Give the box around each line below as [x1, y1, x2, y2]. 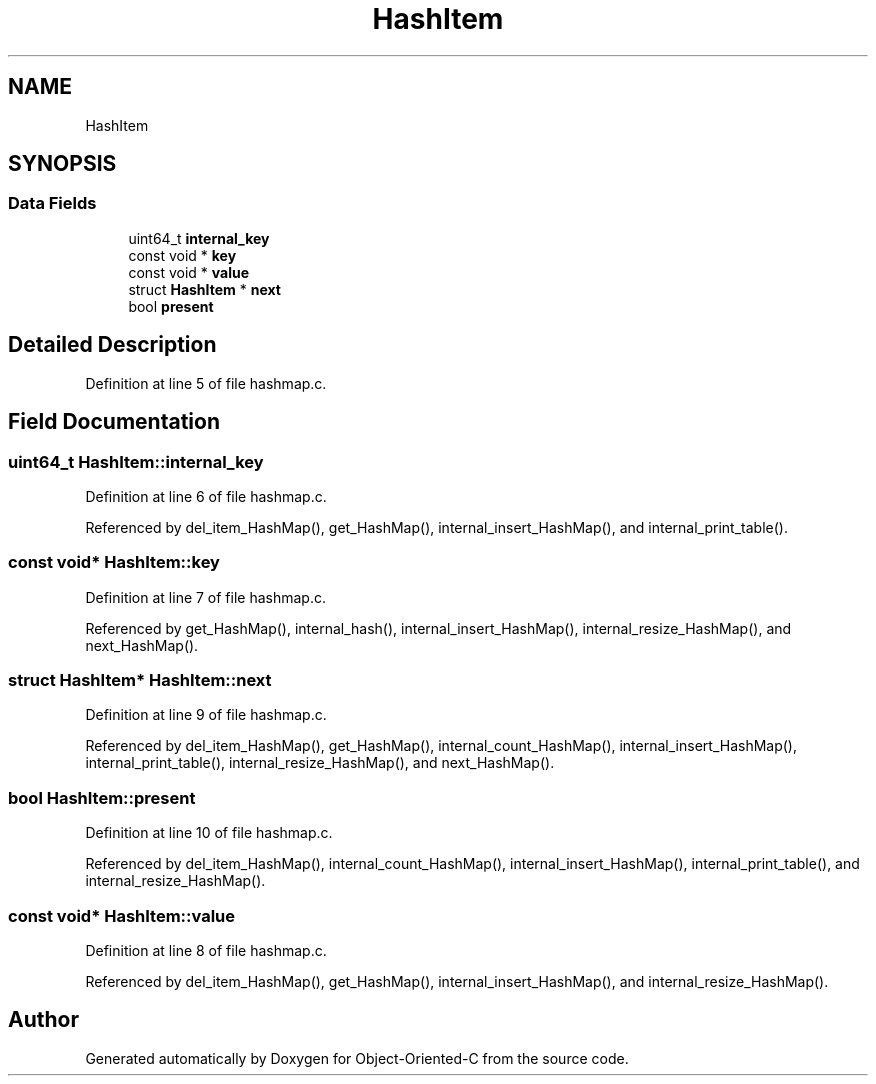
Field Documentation [8, 409, 220, 435]
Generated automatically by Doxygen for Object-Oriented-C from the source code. [85, 1049, 629, 1067]
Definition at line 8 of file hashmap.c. [85, 941, 327, 959]
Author [8, 1007, 79, 1033]
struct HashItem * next [128, 280, 281, 298]
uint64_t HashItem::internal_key [8, 451, 264, 472]
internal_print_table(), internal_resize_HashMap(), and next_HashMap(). [85, 754, 555, 772]
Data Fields [8, 193, 97, 214]
